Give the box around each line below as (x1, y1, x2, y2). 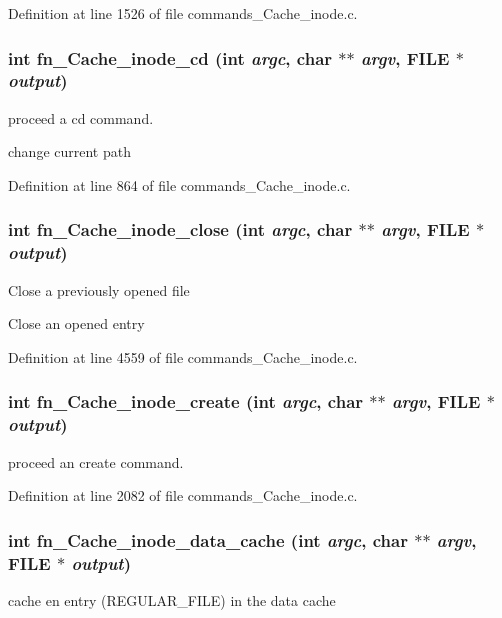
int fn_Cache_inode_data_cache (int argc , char (8, 527, 408, 552)
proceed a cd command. (8, 107, 154, 128)
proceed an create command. (8, 451, 184, 472)
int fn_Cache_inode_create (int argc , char (8, 389, 364, 414)
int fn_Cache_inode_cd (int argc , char (8, 45, 333, 70)
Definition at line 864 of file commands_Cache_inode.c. (8, 174, 351, 195)
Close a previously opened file (8, 279, 190, 300)
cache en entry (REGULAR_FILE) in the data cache (8, 589, 336, 610)
